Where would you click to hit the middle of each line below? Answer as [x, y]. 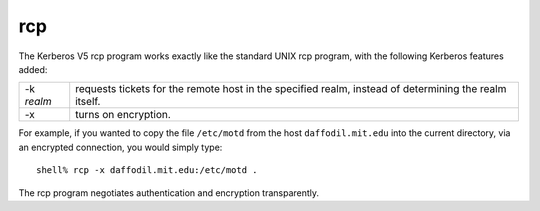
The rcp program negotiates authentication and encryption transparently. [169, 192]
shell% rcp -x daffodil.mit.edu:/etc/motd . [147, 170]
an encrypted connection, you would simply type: [120, 147]
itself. [88, 102]
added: [33, 69]
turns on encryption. [123, 115]
